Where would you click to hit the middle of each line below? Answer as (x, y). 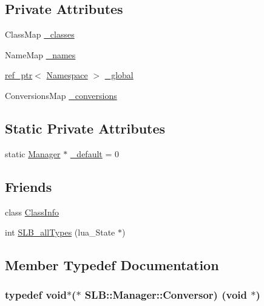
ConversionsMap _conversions (61, 95)
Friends (29, 186)
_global (119, 75)
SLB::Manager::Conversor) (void (166, 295)
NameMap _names (40, 54)
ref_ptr (19, 75)
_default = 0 (94, 153)
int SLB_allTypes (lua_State (60, 232)
